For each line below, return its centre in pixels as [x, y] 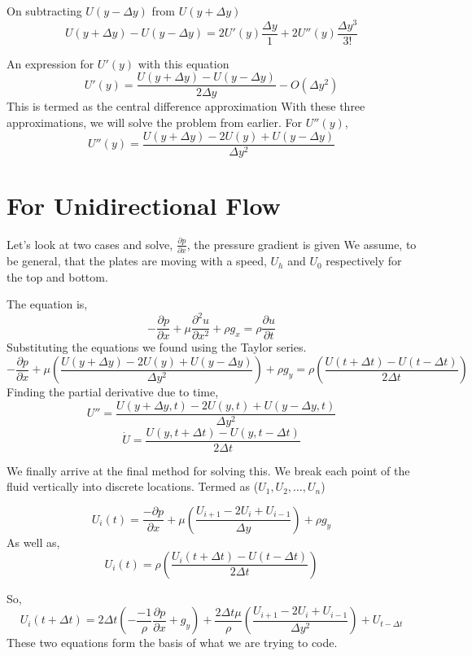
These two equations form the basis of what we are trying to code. [172, 643]
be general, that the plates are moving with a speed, [137, 261]
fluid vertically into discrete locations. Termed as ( [133, 486]
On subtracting [44, 11]
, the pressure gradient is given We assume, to [302, 244]
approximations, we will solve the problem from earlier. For [155, 122]
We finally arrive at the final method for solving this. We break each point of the [208, 470]
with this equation [184, 63]
